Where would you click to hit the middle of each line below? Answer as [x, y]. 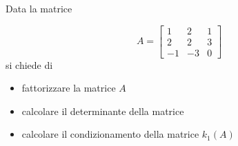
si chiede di [29, 64]
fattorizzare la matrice [69, 88]
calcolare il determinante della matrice [103, 111]
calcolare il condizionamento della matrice [110, 134]
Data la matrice [39, 8]
